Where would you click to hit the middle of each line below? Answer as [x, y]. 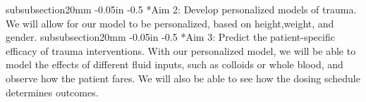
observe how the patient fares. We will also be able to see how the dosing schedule [183, 78]
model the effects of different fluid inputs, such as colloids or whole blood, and [175, 64]
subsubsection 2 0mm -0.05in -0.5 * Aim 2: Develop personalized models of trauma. [181, 9]
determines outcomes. [52, 92]
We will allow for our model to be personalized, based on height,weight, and [170, 23]
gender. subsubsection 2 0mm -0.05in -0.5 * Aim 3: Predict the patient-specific [170, 37]
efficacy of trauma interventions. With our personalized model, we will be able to [181, 50]
